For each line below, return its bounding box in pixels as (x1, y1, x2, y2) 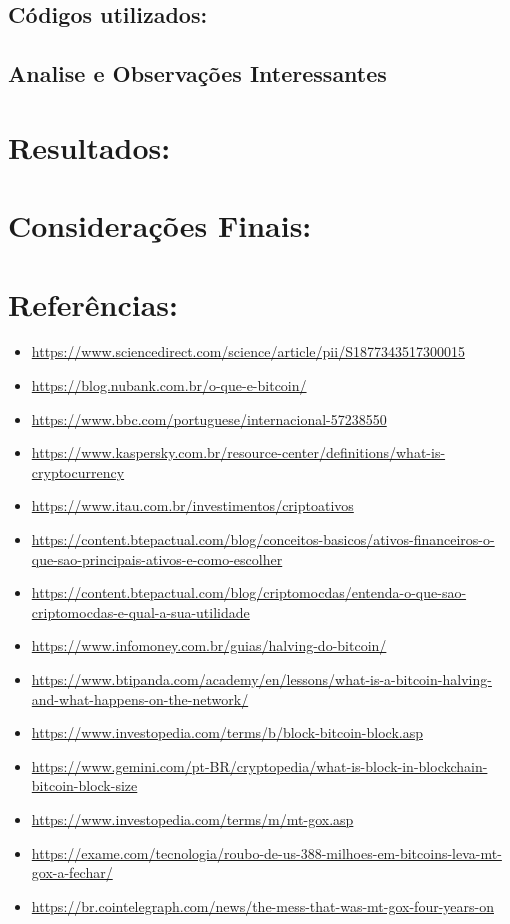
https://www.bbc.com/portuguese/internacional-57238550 (31, 408, 387, 429)
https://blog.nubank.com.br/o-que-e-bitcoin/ (31, 375, 307, 396)
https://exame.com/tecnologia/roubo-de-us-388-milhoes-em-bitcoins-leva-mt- (31, 842, 502, 863)
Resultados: (8, 126, 171, 167)
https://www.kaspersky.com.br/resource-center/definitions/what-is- (31, 442, 446, 463)
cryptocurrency (31, 461, 125, 482)
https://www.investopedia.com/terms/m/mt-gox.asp (31, 808, 354, 829)
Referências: (8, 283, 178, 324)
